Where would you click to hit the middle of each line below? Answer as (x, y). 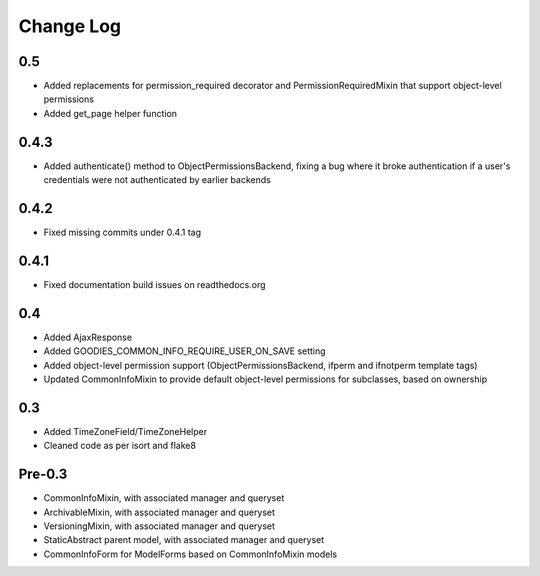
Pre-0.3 (43, 474)
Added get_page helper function (110, 113)
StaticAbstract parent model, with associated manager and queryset (184, 540)
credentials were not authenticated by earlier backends (157, 180)
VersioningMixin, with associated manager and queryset (159, 526)
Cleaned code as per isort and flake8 (120, 446)
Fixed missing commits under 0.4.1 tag (122, 232)
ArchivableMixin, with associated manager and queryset (159, 512)
